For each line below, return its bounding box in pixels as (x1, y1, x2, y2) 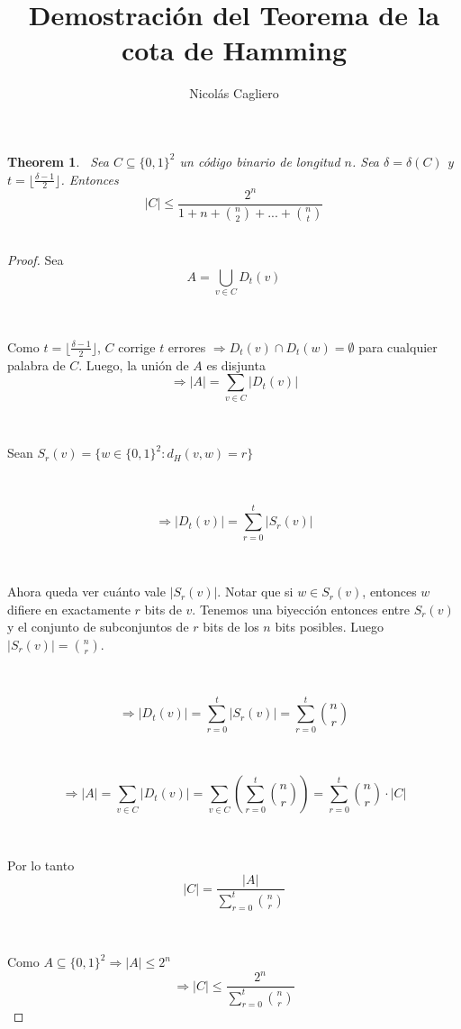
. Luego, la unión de (78, 355, 189, 374)
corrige (118, 337, 156, 356)
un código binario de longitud (179, 151, 340, 170)
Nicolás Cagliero (189, 84, 279, 103)
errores (167, 337, 206, 356)
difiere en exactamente (7, 599, 131, 618)
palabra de (7, 355, 66, 374)
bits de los (203, 617, 259, 636)
